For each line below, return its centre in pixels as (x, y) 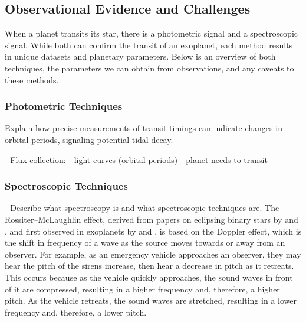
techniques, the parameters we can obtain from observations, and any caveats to (149, 68)
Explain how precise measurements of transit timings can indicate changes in (144, 128)
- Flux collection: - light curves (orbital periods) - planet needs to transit (136, 159)
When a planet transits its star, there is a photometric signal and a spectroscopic (152, 33)
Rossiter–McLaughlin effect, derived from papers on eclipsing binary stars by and (152, 219)
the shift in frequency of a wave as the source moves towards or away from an (145, 243)
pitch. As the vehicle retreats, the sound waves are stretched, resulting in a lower (151, 300)
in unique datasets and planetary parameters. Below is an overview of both (140, 56)
